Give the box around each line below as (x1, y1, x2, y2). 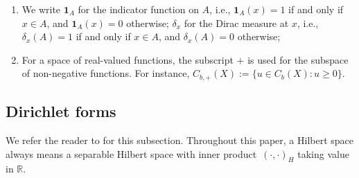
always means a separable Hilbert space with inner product (6, 146, 257, 161)
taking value (297, 146, 349, 161)
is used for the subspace (247, 52, 349, 66)
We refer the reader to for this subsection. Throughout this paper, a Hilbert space (6, 133, 354, 148)
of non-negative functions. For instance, (21, 66, 190, 80)
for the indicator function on (78, 2, 199, 16)
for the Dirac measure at (184, 15, 289, 30)
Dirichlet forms (6, 100, 116, 122)
